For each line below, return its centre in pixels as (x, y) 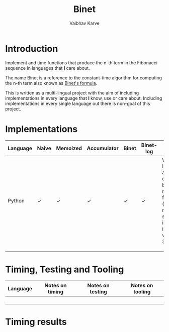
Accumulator (103, 148)
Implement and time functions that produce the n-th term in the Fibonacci (81, 63)
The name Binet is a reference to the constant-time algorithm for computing (84, 78)
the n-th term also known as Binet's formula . (51, 83)
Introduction (32, 48)
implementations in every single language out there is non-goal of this (78, 103)
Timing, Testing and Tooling (65, 269)
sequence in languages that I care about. (48, 68)
